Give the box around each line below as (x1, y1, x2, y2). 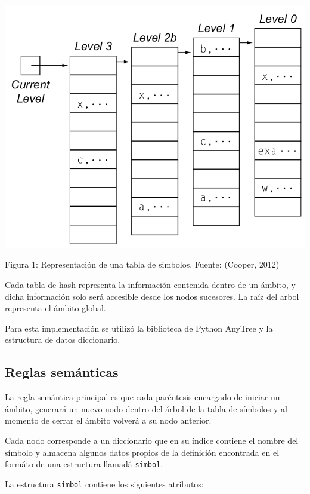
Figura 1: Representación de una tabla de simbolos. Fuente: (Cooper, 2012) (5, 258, 280, 271)
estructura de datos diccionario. (5, 333, 120, 346)
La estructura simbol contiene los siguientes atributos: (5, 477, 204, 490)
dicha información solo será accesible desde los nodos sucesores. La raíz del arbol (5, 290, 299, 302)
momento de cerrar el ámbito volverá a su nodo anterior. (5, 414, 212, 427)
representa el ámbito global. (5, 302, 106, 314)
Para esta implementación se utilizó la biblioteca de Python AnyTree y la (5, 321, 273, 334)
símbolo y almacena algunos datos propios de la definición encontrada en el (5, 446, 280, 458)
